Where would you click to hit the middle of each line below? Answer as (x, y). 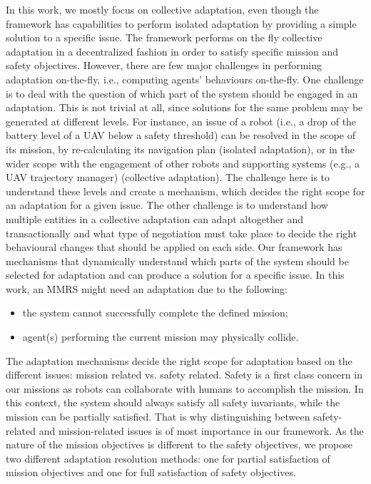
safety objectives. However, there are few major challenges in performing (164, 65)
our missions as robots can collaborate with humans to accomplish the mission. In (185, 388)
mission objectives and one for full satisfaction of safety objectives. (151, 472)
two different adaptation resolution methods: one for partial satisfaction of (168, 458)
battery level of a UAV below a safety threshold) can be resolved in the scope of (181, 135)
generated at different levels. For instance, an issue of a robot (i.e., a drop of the (181, 121)
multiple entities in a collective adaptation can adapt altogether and (155, 218)
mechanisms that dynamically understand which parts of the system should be (177, 261)
